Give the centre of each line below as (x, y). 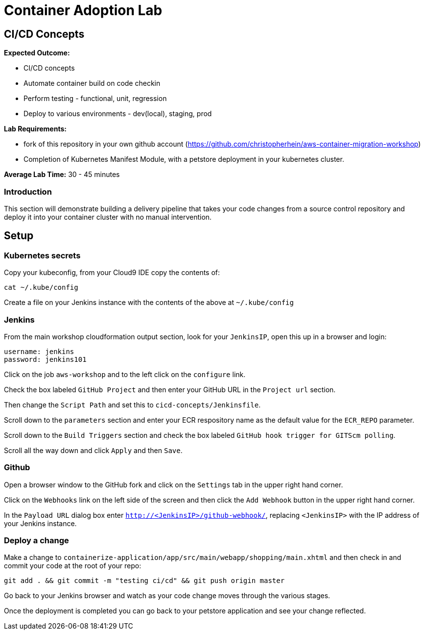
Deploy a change (36, 541)
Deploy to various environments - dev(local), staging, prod (118, 114)
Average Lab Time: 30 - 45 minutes (62, 175)
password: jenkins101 (45, 359)
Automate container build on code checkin (92, 83)
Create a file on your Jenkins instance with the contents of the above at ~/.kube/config (149, 303)
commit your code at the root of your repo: (73, 566)
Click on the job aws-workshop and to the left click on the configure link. (125, 374)
